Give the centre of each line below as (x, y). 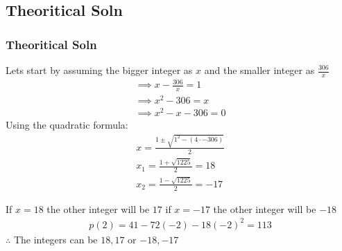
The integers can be (55, 239)
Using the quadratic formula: (67, 125)
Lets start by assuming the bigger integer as (99, 70)
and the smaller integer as (259, 70)
